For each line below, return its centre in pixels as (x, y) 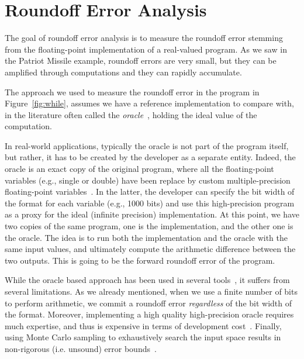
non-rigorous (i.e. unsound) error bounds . (81, 348)
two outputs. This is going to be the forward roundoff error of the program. (140, 260)
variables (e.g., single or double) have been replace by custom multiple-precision (148, 180)
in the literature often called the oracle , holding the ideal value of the (131, 114)
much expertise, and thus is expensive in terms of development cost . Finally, (143, 325)
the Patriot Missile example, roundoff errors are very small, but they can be (141, 61)
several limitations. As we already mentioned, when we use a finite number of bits (151, 291)
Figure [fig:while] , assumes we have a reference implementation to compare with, (149, 103)
